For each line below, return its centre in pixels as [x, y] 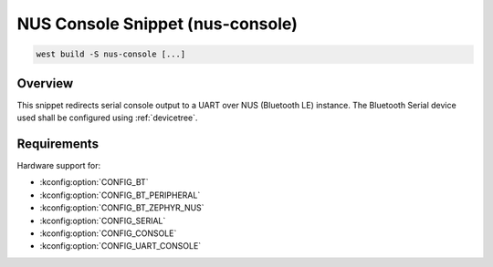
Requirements [58, 144]
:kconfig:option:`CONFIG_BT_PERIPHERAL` [120, 195]
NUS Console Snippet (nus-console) [157, 24]
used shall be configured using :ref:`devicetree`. [107, 118]
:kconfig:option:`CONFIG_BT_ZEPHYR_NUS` [122, 208]
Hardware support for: [59, 165]
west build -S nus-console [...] [111, 54]
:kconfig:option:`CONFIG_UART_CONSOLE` [121, 246]
